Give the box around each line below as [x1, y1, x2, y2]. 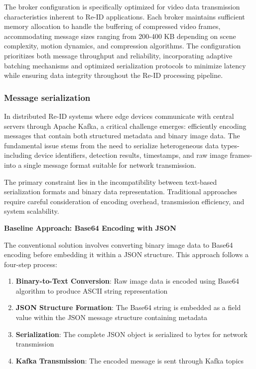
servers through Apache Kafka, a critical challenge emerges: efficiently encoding [4, 120, 247, 131]
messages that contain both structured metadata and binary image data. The [4, 130, 240, 141]
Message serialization [4, 91, 91, 103]
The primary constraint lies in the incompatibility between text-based [4, 176, 217, 187]
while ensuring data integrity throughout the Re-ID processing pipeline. [4, 70, 223, 80]
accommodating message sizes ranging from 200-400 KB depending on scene [4, 30, 236, 41]
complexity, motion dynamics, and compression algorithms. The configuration [4, 40, 241, 51]
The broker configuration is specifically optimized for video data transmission [4, 1, 240, 11]
